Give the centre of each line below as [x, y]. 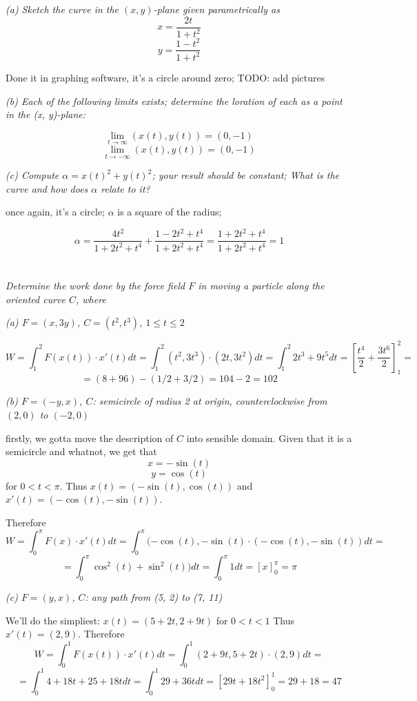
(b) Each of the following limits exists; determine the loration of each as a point [174, 100]
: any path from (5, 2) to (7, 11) [154, 597]
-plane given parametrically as [216, 9]
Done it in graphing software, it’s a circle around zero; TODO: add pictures [165, 77]
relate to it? [125, 188]
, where [91, 299]
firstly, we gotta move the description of [90, 438]
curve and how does [47, 188]
